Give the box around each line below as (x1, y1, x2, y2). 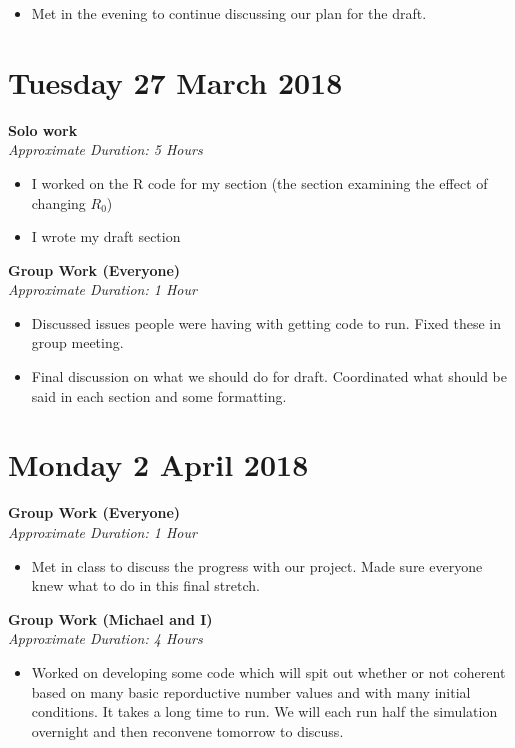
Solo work (8, 119, 78, 140)
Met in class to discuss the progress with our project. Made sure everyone (31, 555, 483, 576)
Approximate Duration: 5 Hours (8, 139, 203, 160)
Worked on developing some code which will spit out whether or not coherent (31, 661, 506, 682)
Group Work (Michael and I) (8, 608, 213, 629)
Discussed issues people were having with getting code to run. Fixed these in (31, 312, 501, 333)
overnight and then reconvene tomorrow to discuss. (31, 720, 344, 741)
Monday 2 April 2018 (8, 444, 309, 485)
